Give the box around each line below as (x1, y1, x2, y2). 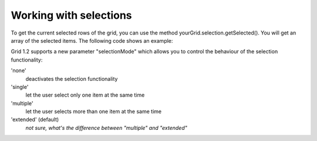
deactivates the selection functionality (25, 75, 118, 82)
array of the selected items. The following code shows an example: (11, 37, 173, 44)
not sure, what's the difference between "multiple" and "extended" (25, 124, 187, 131)
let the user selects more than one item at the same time (25, 108, 161, 115)
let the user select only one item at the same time (25, 91, 145, 99)
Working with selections (11, 9, 132, 22)
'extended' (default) (11, 116, 59, 123)
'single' (11, 83, 29, 90)
